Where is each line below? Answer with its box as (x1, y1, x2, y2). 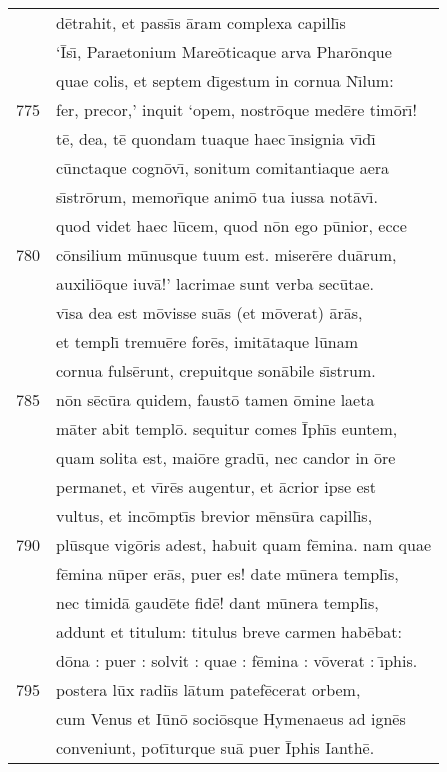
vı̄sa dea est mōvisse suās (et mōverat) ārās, (56, 301, 363, 324)
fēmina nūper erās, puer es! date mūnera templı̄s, (56, 562, 399, 585)
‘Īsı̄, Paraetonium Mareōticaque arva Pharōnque (56, 40, 392, 63)
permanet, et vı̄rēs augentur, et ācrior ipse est (56, 475, 377, 498)
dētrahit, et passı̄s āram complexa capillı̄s (56, 11, 346, 34)
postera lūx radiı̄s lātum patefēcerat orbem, (56, 678, 361, 701)
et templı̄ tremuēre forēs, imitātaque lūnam (56, 330, 359, 353)
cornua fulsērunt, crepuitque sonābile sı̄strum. (56, 359, 376, 382)
